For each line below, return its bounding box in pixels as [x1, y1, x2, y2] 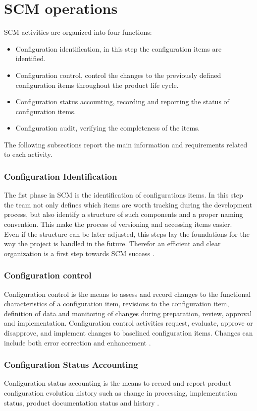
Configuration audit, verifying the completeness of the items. [15, 123, 200, 133]
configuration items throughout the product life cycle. [15, 79, 179, 90]
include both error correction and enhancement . [4, 337, 151, 347]
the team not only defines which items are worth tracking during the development [4, 199, 253, 209]
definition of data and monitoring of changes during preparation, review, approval [4, 308, 252, 318]
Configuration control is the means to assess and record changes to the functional [4, 288, 251, 299]
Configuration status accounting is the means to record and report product [4, 378, 232, 388]
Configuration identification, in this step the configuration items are [15, 43, 222, 54]
